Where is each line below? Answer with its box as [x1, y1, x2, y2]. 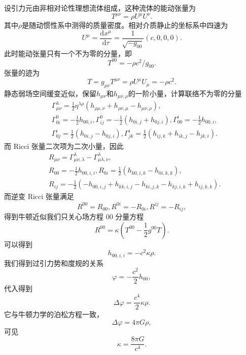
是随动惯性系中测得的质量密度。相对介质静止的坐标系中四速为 [22, 20, 228, 30]
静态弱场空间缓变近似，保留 [4, 88, 96, 98]
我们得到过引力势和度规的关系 [4, 257, 103, 268]
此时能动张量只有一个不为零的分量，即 [4, 48, 132, 58]
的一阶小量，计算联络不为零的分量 [128, 88, 242, 98]
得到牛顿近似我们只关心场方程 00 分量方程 [4, 211, 144, 221]
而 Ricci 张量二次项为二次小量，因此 [4, 140, 124, 151]
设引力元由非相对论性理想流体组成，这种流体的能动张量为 [4, 3, 196, 13]
